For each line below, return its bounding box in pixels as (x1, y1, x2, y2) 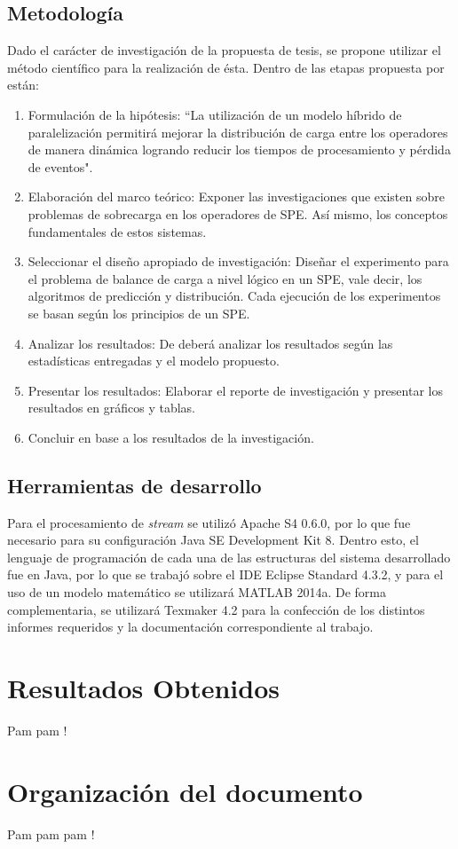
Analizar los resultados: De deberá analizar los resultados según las (28, 334, 393, 352)
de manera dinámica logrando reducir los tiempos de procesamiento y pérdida (28, 140, 451, 159)
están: (7, 75, 39, 94)
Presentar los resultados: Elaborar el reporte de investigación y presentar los (28, 381, 443, 399)
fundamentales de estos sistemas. (28, 222, 207, 240)
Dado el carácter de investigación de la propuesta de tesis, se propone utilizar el (7, 41, 441, 59)
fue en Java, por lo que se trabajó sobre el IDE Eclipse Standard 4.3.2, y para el (7, 565, 444, 584)
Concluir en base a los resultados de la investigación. (28, 428, 314, 446)
